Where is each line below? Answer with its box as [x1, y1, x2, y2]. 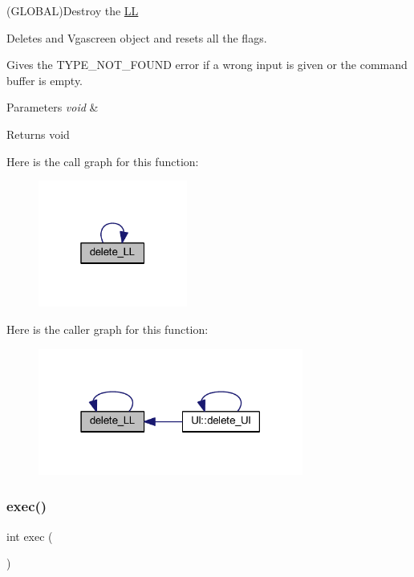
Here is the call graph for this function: [6, 152, 199, 169]
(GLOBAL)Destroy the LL [6, 2, 139, 18]
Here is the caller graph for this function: [6, 320, 209, 337]
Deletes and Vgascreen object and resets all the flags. [6, 29, 267, 46]
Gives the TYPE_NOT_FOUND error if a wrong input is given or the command [6, 56, 408, 73]
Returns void [6, 125, 70, 142]
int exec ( [6, 527, 53, 544]
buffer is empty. [6, 71, 83, 88]
